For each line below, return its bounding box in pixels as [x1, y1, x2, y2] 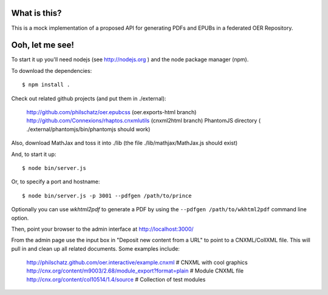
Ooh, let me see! [11, 40, 74, 50]
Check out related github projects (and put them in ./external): [11, 95, 166, 102]
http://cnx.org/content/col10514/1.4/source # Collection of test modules [26, 276, 206, 283]
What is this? [11, 8, 62, 18]
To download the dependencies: [11, 67, 92, 74]
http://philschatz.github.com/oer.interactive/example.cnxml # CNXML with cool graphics [26, 259, 248, 266]
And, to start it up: [11, 151, 56, 158]
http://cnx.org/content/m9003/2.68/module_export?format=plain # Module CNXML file [26, 267, 244, 274]
